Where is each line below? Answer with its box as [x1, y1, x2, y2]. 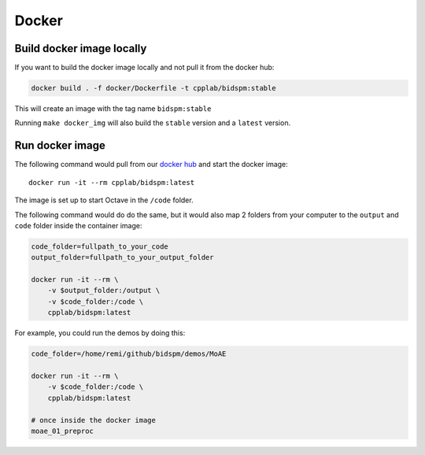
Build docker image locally [14, 42, 147, 55]
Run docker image [14, 139, 105, 153]
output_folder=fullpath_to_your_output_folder [31, 253, 214, 262]
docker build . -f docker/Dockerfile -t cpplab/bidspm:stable [31, 83, 276, 93]
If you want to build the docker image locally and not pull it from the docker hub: [14, 63, 275, 72]
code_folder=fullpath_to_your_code [31, 242, 168, 251]
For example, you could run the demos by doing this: [14, 328, 186, 338]
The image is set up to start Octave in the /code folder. [14, 195, 194, 205]
